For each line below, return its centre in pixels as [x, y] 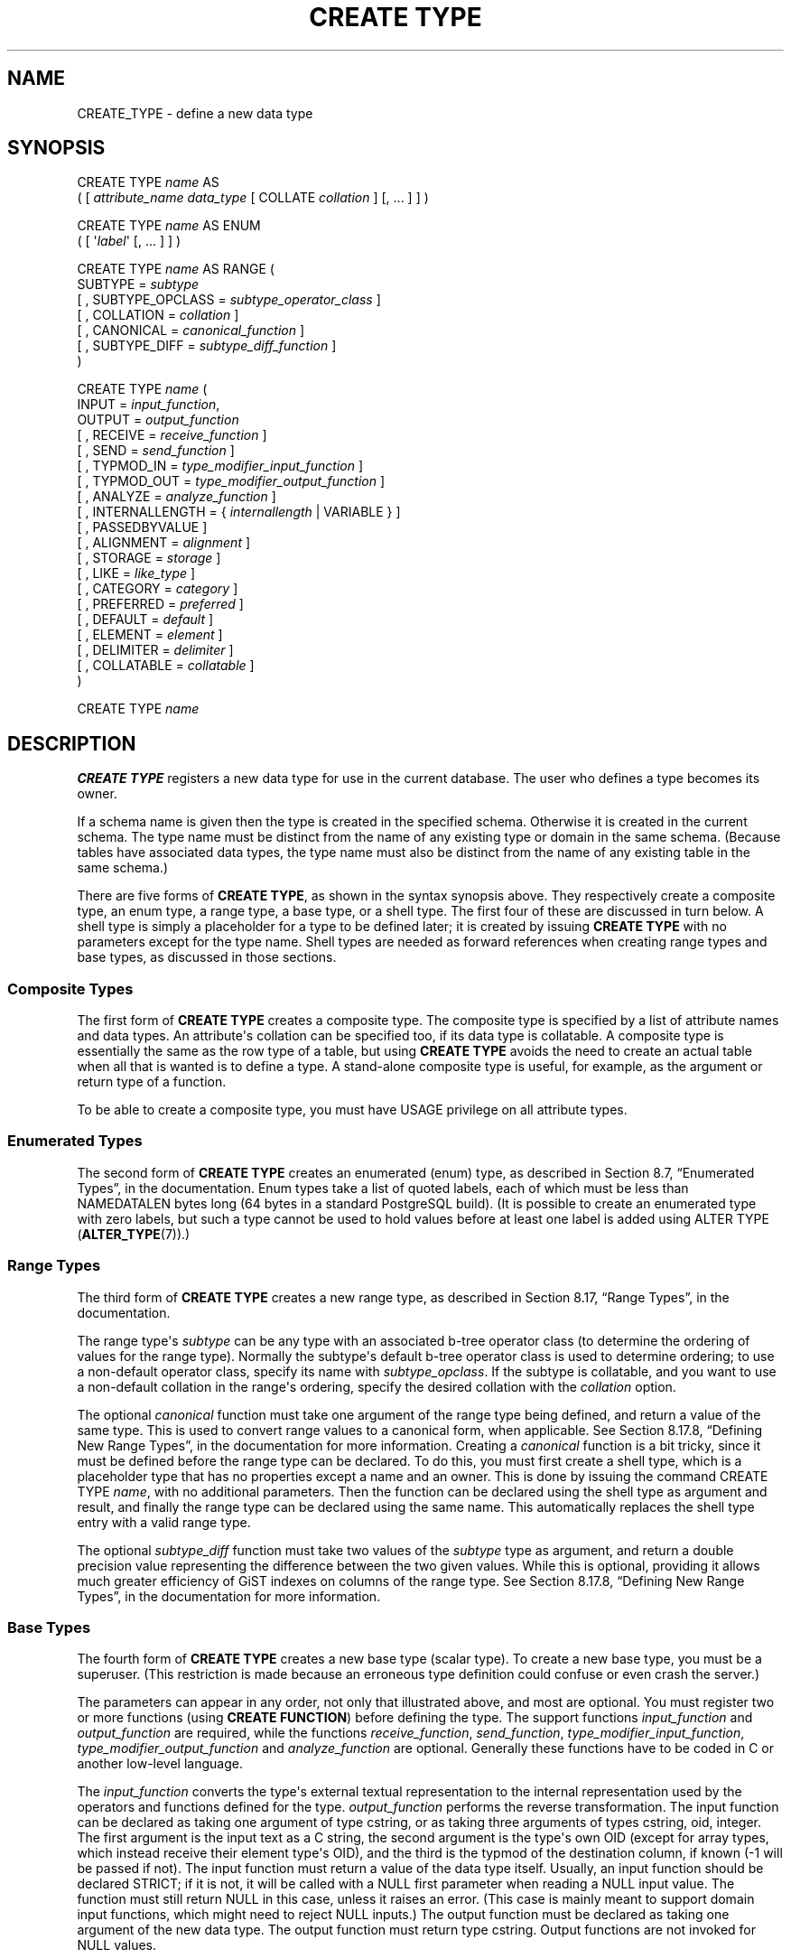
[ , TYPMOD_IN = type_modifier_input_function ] [220, 466]
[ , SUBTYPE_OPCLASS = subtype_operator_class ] [229, 300]
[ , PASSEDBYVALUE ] [142, 527]
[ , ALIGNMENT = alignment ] [164, 543]
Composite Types [70, 988]
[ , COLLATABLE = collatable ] [166, 666]
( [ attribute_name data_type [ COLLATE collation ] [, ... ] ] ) [253, 198]
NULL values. [117, 1945]
